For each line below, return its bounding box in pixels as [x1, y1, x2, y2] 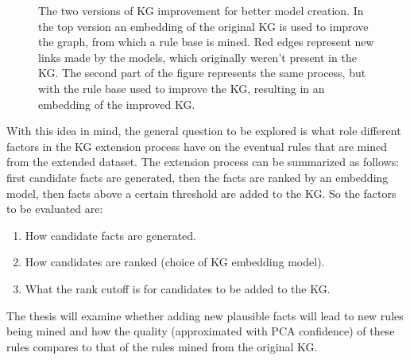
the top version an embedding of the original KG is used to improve [38, 17, 369, 34]
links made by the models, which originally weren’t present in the [38, 48, 357, 65]
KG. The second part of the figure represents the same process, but [38, 64, 366, 81]
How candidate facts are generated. [25, 226, 196, 243]
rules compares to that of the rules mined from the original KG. [6, 338, 318, 354]
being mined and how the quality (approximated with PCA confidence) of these [6, 323, 395, 339]
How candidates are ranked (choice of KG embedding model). [25, 254, 325, 270]
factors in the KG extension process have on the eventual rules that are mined [6, 137, 387, 154]
